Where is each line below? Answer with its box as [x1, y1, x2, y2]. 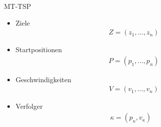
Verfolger [15, 101, 43, 111]
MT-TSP [4, 1, 32, 11]
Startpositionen [15, 44, 62, 55]
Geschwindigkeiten [15, 74, 71, 84]
